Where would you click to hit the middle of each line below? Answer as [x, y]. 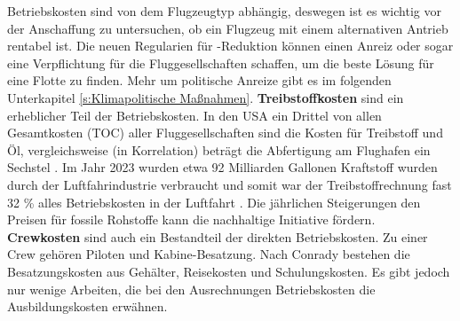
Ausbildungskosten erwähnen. [87, 306]
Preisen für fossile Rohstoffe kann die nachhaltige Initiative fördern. [191, 219]
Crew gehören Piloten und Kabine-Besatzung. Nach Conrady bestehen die [209, 254]
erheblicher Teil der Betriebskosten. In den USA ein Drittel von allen [194, 115]
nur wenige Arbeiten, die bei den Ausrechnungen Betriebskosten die [191, 289]
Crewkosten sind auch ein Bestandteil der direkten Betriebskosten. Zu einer [218, 236]
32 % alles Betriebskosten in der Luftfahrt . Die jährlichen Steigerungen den [214, 202]
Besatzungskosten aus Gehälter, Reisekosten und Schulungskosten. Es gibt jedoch [229, 271]
